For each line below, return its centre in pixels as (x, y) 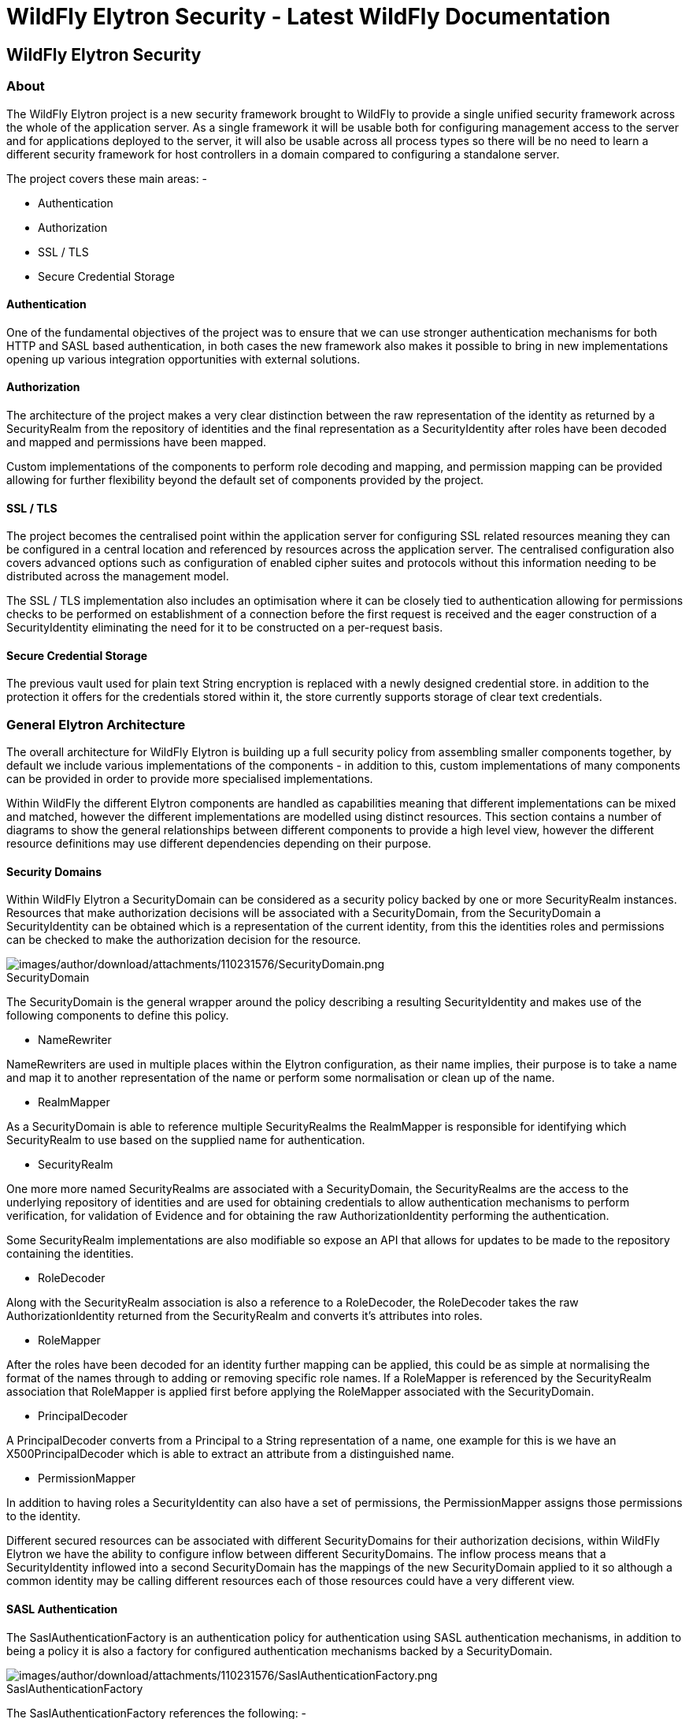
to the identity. (44, 1516)
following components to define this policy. (118, 1016)
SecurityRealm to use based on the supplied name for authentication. (186, 1140)
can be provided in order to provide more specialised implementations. (190, 779)
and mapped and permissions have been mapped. (137, 442)
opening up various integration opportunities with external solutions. (183, 359)
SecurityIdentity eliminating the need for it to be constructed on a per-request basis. (225, 628)
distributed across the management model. (118, 576)
